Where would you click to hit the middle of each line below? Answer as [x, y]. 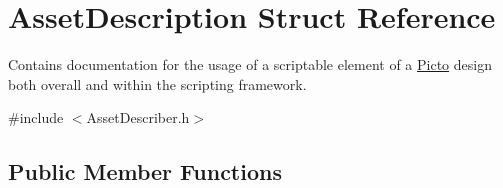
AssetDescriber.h [138, 117]
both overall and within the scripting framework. [157, 83]
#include [36, 117]
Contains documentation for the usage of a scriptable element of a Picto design [250, 64]
